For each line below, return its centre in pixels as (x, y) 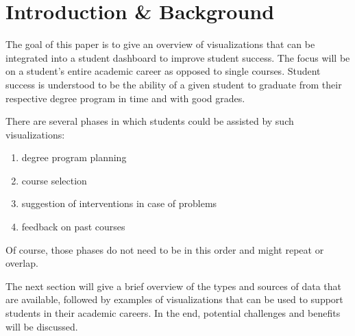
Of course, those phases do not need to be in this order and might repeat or (165, 249)
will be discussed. (42, 326)
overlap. (22, 263)
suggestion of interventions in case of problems (119, 203)
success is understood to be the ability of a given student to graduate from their (174, 84)
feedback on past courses (73, 227)
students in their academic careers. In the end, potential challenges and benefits (173, 313)
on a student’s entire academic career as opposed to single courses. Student (163, 71)
